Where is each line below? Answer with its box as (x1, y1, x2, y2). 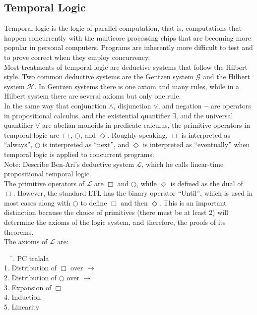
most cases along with (4, 197, 70, 208)
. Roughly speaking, (107, 129, 168, 140)
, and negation (158, 100, 202, 110)
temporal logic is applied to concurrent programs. (4, 149, 154, 159)
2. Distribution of (4, 272, 57, 283)
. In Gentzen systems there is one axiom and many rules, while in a (34, 81, 240, 91)
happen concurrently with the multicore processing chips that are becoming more (4, 32, 251, 43)
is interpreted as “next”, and (42, 139, 129, 150)
